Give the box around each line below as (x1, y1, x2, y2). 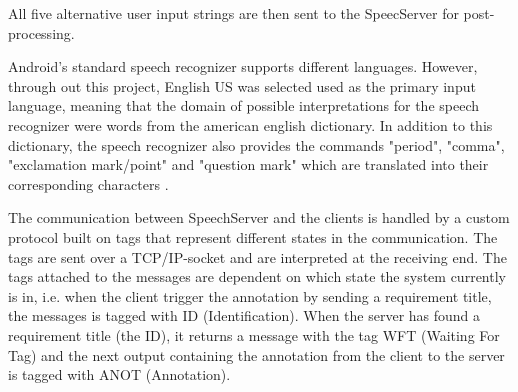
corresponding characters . (8, 173, 169, 194)
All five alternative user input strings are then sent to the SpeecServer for (8, 3, 459, 23)
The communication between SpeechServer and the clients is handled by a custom (8, 207, 510, 228)
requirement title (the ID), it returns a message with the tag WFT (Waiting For (8, 324, 500, 345)
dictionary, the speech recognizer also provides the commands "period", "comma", (8, 134, 505, 155)
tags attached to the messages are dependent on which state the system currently (8, 266, 506, 287)
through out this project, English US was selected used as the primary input (8, 75, 476, 96)
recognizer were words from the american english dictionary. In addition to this (8, 114, 493, 135)
